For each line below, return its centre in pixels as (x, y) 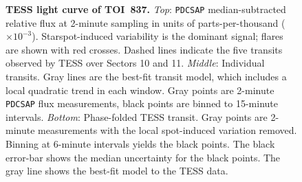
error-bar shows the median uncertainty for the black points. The (143, 157)
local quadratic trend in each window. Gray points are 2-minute (140, 90)
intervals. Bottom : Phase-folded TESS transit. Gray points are (137, 116)
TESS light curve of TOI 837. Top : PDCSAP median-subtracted (146, 9)
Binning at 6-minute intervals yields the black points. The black (140, 144)
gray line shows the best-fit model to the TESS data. (117, 171)
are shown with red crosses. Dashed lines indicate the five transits (144, 49)
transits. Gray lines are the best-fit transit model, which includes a (146, 77)
